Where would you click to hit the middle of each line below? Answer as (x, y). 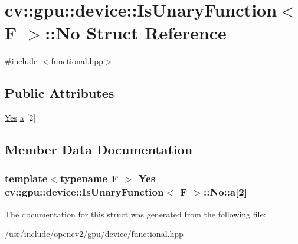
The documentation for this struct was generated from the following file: (135, 214)
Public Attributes (60, 93)
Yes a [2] (20, 118)
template (26, 178)
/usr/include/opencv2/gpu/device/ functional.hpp (94, 234)
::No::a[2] (225, 192)
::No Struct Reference (136, 33)
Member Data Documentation (99, 149)
